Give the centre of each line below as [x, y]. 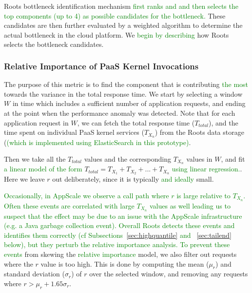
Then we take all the [35, 158]
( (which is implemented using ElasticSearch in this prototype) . [97, 142]
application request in [36, 122]
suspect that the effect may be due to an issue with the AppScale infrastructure [123, 216]
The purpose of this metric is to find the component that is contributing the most [126, 84]
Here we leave [24, 179]
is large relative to [204, 195]
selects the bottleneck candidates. [54, 44]
